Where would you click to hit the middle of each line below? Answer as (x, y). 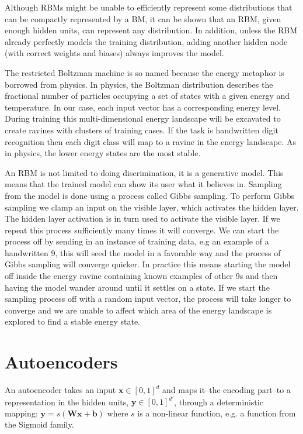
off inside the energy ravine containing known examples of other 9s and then (141, 276)
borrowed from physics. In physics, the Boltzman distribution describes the (139, 84)
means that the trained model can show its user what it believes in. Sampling (143, 184)
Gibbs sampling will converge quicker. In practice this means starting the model (148, 264)
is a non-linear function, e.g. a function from (217, 413)
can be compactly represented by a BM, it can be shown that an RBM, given (143, 18)
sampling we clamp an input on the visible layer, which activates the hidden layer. (152, 207)
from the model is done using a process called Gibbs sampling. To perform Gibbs (150, 195)
